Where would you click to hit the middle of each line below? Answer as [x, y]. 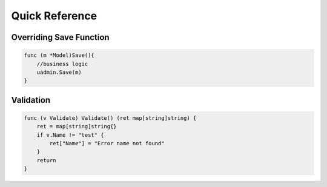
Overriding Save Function [60, 37]
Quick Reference [54, 16]
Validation [31, 100]
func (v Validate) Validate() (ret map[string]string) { [110, 118]
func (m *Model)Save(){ [59, 55]
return [46, 160]
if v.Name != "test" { [70, 135]
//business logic [62, 64]
